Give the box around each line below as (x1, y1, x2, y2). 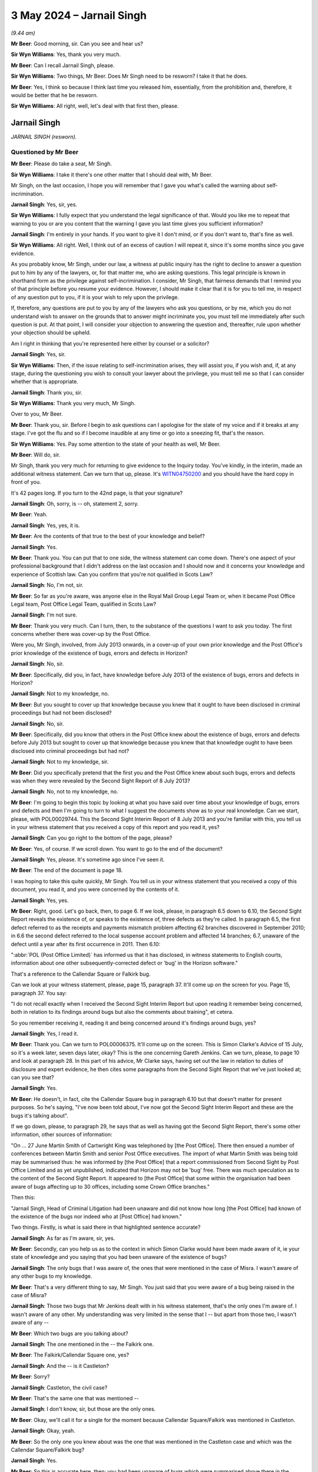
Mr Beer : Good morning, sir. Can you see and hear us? (11, 40, 144, 47)
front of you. (11, 479, 41, 486)
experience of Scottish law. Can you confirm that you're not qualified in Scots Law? (11, 571, 213, 578)
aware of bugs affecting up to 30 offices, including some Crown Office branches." (11, 1183, 210, 1190)
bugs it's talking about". (11, 1112, 69, 1119)
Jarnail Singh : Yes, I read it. (11, 1030, 79, 1037)
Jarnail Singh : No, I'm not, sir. (11, 582, 84, 589)
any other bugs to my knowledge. (11, 1272, 92, 1280)
